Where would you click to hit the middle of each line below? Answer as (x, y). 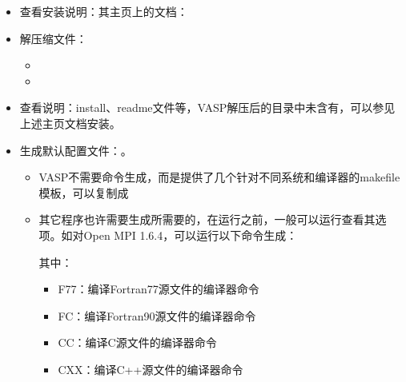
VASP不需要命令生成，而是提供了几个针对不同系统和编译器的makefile (219, 177)
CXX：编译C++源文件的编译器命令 (151, 369)
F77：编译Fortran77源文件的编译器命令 (159, 289)
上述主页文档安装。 (70, 123)
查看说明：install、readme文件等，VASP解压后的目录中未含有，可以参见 (207, 107)
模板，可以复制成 (84, 192)
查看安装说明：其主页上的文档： (104, 11)
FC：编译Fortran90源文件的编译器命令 (157, 315)
